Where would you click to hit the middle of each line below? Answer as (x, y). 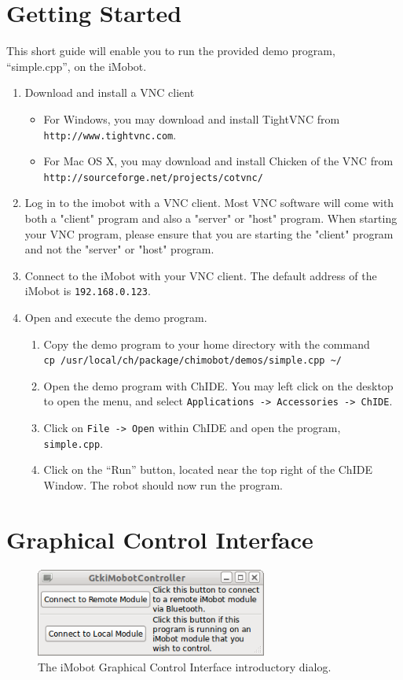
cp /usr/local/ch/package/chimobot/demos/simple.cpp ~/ (193, 361)
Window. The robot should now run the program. (163, 485)
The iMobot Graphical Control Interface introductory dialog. (185, 666)
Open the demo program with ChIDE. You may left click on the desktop (218, 385)
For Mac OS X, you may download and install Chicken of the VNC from (218, 161)
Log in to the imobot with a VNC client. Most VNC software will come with (209, 203)
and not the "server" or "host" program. (119, 249)
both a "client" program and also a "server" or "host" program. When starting (211, 218)
